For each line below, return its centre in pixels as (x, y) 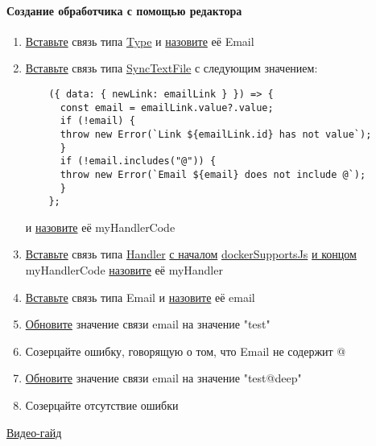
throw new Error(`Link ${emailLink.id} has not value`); (216, 134)
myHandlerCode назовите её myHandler (124, 270)
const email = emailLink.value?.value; (167, 107)
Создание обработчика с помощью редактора (124, 10)
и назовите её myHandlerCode (100, 227)
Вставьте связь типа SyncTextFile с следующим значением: (171, 68)
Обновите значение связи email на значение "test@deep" (163, 378)
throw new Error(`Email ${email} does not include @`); (213, 174)
